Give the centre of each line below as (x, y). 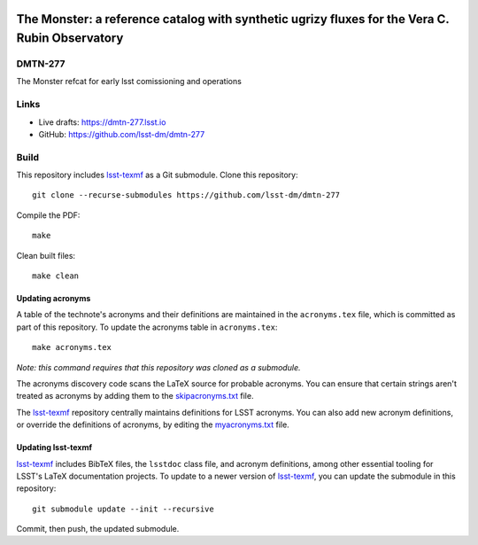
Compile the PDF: (48, 215)
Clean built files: (46, 255)
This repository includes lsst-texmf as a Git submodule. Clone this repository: (157, 175)
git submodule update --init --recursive (123, 509)
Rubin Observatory (70, 39)
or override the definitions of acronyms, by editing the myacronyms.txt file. (153, 424)
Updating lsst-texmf (54, 448)
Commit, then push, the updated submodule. (98, 529)
